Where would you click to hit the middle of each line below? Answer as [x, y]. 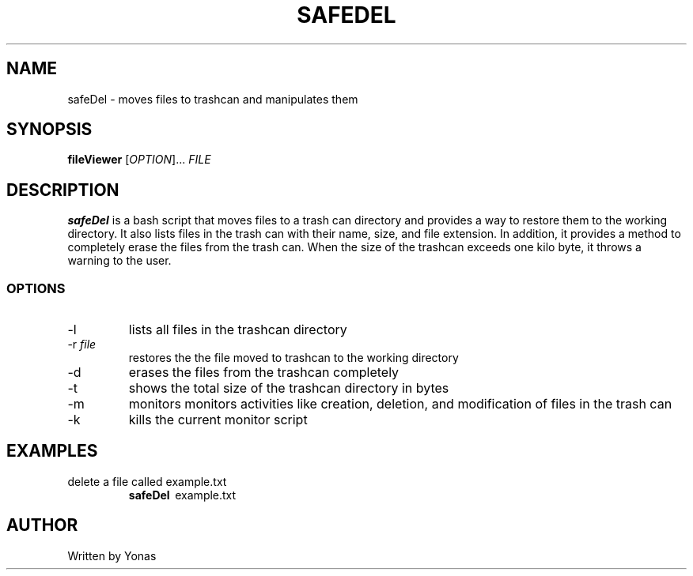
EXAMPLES [52, 451]
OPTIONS [36, 288]
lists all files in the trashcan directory [238, 330]
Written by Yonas [112, 555]
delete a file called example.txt [147, 481]
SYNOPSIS [49, 130]
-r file [82, 344]
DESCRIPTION [63, 190]
